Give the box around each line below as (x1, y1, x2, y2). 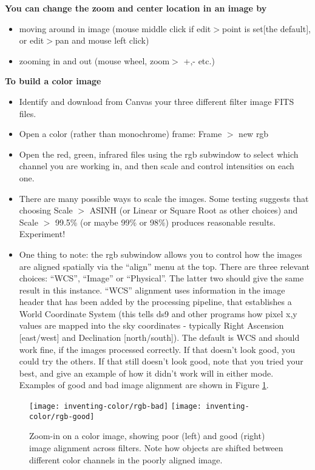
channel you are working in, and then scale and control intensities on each (19, 159, 294, 172)
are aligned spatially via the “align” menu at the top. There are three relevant (19, 260, 310, 272)
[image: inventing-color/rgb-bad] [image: (29, 402, 202, 411)
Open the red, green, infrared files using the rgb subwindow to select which (19, 147, 299, 160)
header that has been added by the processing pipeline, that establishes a (19, 295, 292, 308)
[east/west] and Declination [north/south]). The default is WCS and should (19, 331, 300, 344)
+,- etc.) (183, 54, 215, 67)
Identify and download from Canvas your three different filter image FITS (19, 95, 294, 107)
